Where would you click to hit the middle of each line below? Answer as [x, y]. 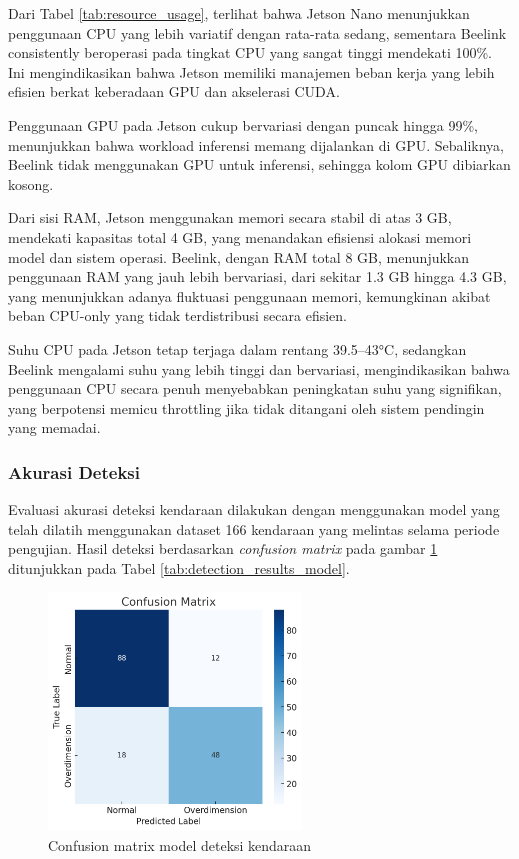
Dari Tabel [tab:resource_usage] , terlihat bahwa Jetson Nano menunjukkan [239, 13]
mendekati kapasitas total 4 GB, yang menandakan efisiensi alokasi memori [240, 236]
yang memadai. [54, 427]
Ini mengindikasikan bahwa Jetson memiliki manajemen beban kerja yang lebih [251, 71]
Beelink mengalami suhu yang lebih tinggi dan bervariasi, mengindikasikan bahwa [259, 368]
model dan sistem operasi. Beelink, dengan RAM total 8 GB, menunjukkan [239, 256]
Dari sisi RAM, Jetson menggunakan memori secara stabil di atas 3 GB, [230, 217]
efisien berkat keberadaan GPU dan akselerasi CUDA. [174, 91]
